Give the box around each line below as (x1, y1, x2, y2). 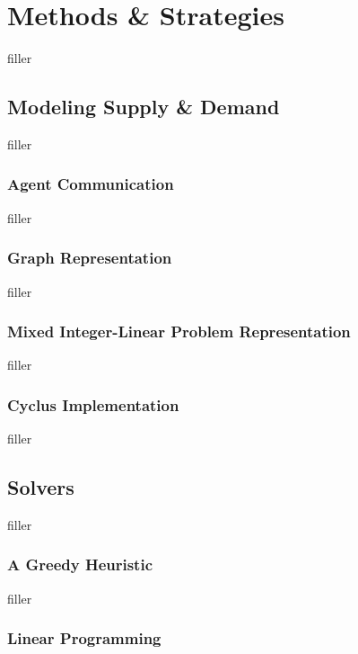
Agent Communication (7, 173, 174, 195)
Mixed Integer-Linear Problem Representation (7, 320, 351, 343)
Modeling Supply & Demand (7, 93, 280, 121)
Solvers (7, 473, 74, 501)
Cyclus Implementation (7, 393, 179, 416)
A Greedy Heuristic (7, 553, 153, 576)
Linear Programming (7, 627, 162, 650)
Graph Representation (7, 246, 172, 269)
